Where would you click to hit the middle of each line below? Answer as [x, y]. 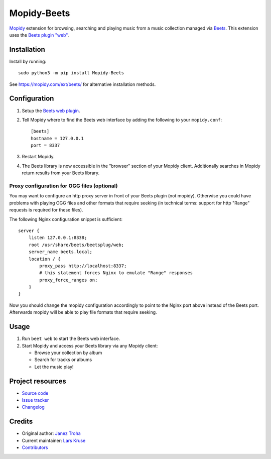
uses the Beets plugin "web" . [39, 35]
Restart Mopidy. [38, 157]
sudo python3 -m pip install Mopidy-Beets [71, 73]
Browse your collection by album [68, 353]
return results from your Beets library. [61, 173]
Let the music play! [54, 367]
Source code [35, 393]
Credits [21, 422]
